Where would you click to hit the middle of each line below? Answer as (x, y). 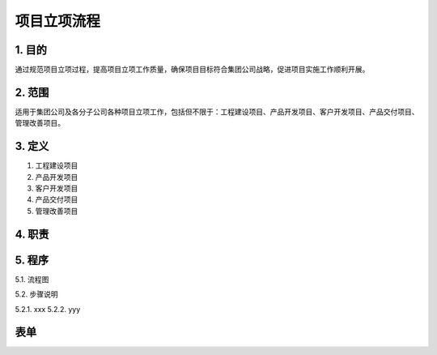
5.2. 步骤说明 (36, 294)
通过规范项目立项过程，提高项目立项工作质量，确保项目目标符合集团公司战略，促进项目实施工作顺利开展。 (192, 70)
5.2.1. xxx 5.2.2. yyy (48, 309)
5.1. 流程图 (32, 279)
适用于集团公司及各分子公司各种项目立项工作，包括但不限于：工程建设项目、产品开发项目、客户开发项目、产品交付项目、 (217, 111)
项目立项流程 (58, 21)
